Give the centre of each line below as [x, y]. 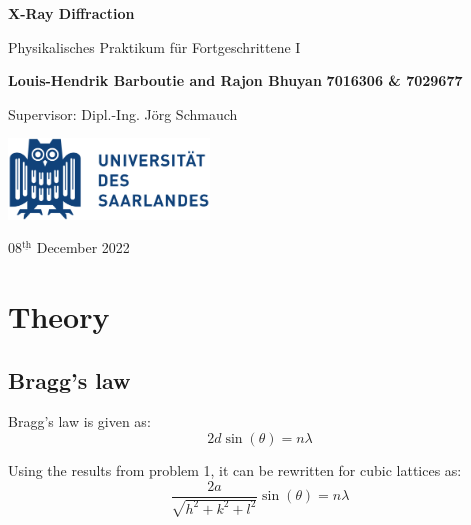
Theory [59, 316]
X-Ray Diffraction [71, 13]
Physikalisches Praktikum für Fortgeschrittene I [154, 46]
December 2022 [83, 247]
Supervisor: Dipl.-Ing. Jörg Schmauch [123, 113]
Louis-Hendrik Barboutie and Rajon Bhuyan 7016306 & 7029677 [235, 80]
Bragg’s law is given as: [79, 421]
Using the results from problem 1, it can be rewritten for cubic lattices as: [235, 470]
